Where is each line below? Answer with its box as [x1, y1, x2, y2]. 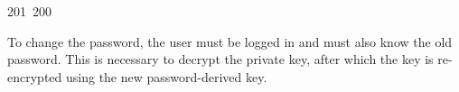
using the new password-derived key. [65, 67, 267, 86]
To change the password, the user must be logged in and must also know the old [7, 32, 453, 51]
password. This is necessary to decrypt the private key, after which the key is [7, 50, 434, 69]
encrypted [7, 67, 62, 86]
